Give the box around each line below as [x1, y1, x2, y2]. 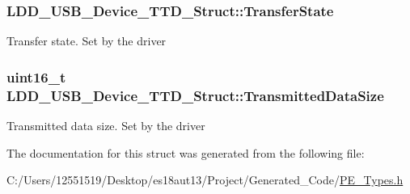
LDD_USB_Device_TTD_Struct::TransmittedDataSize [6, 85, 384, 105]
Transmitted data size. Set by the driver [6, 116, 205, 133]
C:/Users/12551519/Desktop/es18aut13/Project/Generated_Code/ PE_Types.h [6, 171, 404, 188]
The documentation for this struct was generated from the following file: [6, 144, 365, 161]
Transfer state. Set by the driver [6, 32, 167, 49]
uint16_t [6, 66, 66, 86]
